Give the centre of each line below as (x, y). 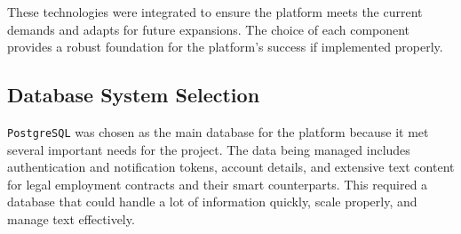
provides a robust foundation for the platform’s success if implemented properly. (225, 47)
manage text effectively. (71, 219)
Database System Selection (134, 95)
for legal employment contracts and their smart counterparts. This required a (218, 184)
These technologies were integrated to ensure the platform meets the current (215, 12)
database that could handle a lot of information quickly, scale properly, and (212, 202)
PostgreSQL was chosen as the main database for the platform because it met (218, 131)
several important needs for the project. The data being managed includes (209, 149)
